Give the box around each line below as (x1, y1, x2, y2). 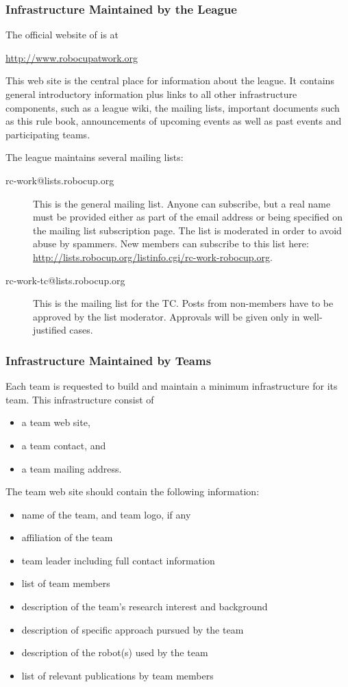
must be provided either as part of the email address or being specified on (33, 210, 343, 224)
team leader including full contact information (21, 553, 215, 567)
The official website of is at (5, 27, 119, 42)
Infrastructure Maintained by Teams (5, 351, 212, 369)
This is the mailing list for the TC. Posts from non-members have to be (33, 296, 334, 310)
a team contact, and (21, 438, 106, 452)
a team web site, (21, 415, 90, 429)
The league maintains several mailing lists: (5, 150, 184, 164)
